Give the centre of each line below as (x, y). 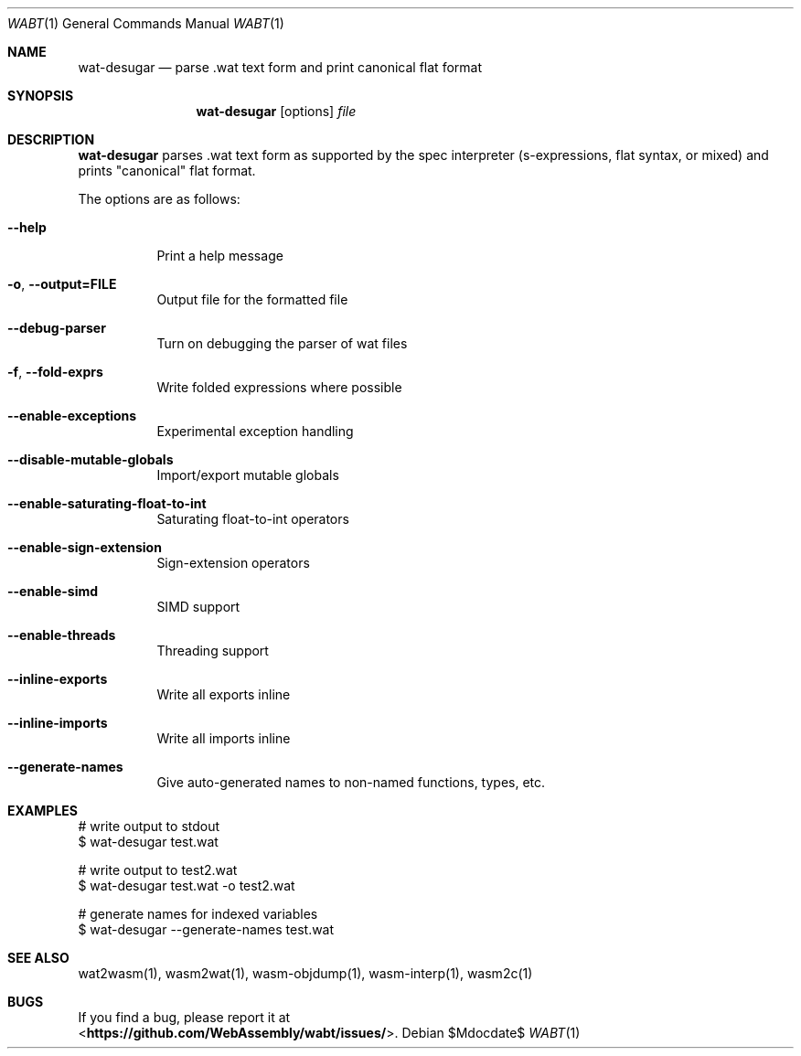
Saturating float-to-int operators (253, 519)
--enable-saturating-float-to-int (107, 503)
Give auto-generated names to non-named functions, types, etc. (351, 782)
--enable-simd (53, 591)
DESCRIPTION (51, 139)
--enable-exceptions (72, 416)
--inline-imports (58, 723)
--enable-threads (62, 635)
